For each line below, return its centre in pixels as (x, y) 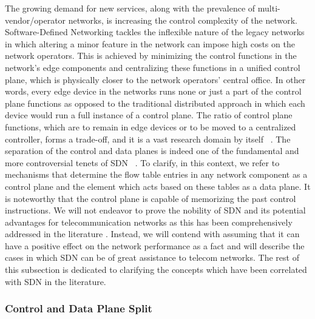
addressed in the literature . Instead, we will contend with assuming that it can (152, 234)
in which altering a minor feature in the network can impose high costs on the (150, 43)
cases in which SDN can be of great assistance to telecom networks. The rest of (152, 257)
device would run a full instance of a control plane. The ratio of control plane (149, 115)
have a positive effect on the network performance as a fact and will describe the (155, 245)
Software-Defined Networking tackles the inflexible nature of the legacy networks (155, 32)
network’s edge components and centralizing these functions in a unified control (153, 67)
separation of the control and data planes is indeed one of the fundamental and (152, 151)
